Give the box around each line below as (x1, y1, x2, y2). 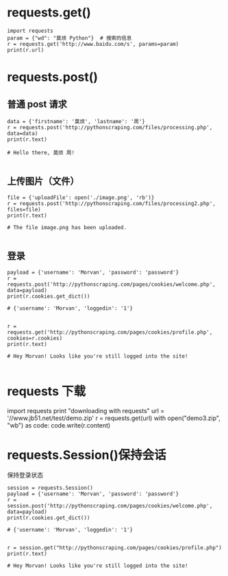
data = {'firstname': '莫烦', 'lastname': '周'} (7, 118, 146, 125)
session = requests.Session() (7, 484, 94, 492)
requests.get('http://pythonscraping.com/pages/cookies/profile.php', (7, 328, 213, 336)
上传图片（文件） (7, 176, 79, 187)
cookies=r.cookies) (7, 335, 63, 341)
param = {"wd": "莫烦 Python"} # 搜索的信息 (7, 34, 132, 42)
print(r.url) (7, 47, 45, 53)
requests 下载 (7, 383, 86, 399)
